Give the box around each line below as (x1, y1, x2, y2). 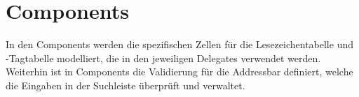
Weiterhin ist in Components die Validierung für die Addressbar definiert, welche (6, 64, 353, 79)
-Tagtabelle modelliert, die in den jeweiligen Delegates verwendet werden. (6, 50, 321, 65)
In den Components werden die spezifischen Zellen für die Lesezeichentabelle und (6, 37, 353, 52)
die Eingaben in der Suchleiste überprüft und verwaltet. (6, 77, 245, 92)
